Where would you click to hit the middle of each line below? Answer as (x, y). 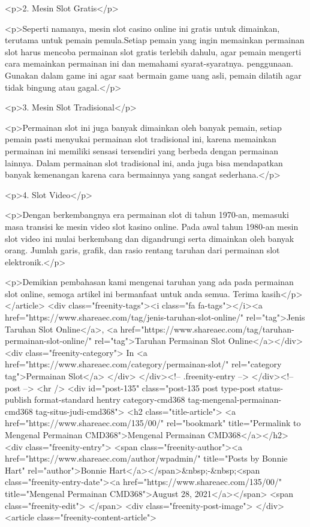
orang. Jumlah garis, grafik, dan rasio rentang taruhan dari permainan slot (142, 250)
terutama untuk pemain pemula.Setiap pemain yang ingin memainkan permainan (155, 40)
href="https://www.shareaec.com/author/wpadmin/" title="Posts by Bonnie (146, 458)
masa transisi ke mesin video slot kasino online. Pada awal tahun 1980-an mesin (152, 226)
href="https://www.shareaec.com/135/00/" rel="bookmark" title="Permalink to (153, 423)
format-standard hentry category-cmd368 (110, 399)
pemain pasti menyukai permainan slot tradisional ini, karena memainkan (141, 139)
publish (18, 399)
